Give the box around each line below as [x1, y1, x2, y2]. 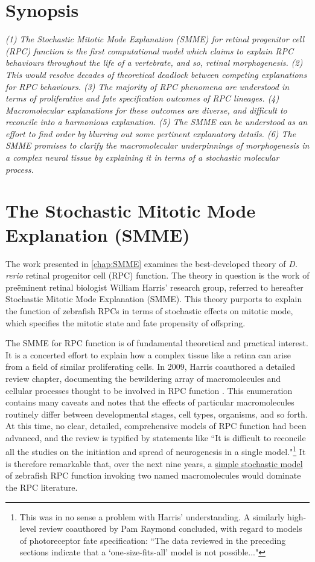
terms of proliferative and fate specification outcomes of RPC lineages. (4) [5, 92, 279, 105]
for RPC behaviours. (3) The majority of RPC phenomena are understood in [5, 80, 290, 92]
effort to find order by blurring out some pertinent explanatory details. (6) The [5, 127, 296, 140]
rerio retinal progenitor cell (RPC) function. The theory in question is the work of [5, 269, 310, 282]
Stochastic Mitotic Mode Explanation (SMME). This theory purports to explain [5, 292, 302, 305]
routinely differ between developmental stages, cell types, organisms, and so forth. [5, 407, 308, 420]
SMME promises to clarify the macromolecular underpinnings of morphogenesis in [5, 139, 310, 152]
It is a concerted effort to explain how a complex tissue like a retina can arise [5, 348, 291, 361]
